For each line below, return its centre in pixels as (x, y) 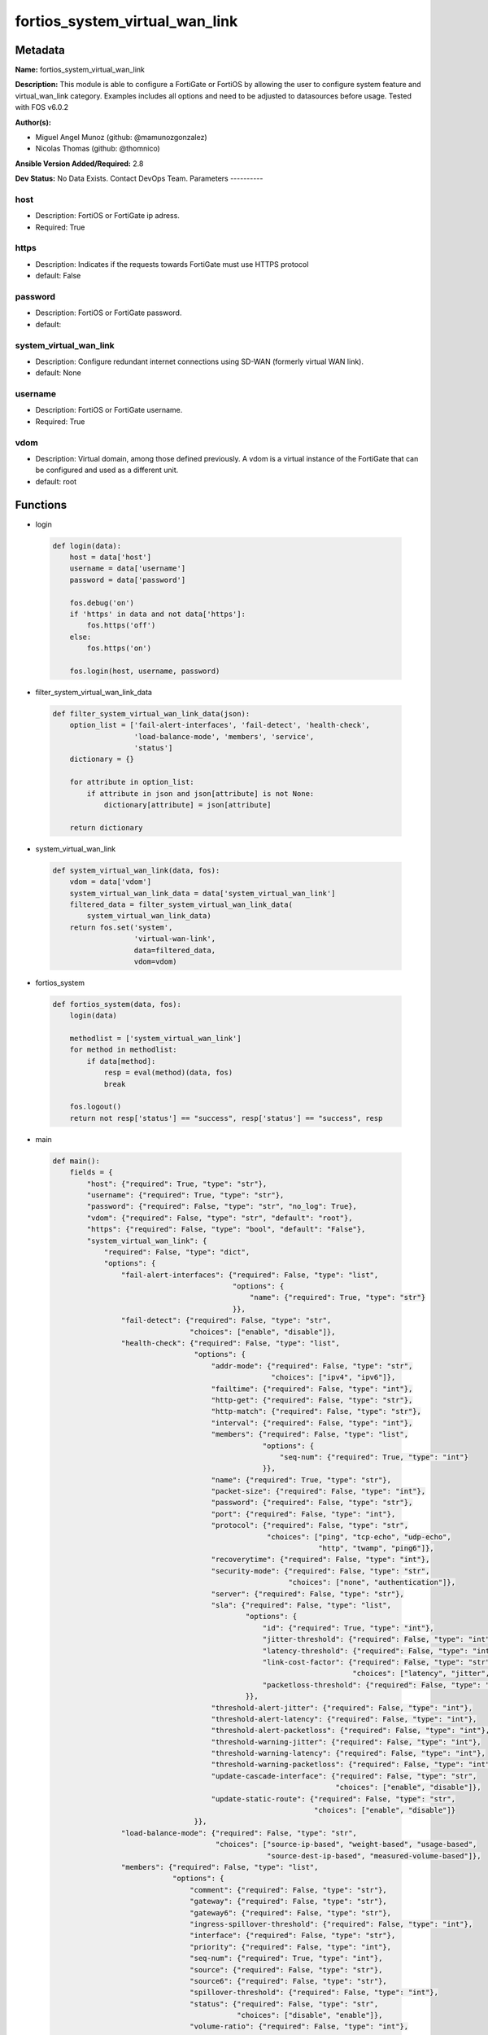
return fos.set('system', (121, 927)
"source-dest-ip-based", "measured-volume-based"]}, (374, 1856)
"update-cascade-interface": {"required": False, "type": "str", (344, 1776)
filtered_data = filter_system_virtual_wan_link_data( (181, 904)
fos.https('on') (119, 648)
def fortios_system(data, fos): (117, 1004)
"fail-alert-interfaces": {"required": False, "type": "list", (250, 1275)
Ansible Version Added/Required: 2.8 (79, 164)
